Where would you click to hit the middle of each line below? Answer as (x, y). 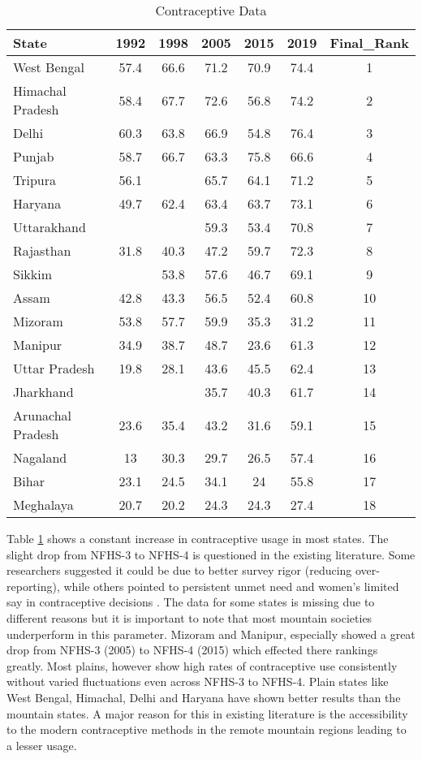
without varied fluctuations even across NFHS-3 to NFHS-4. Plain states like (198, 681)
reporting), (33, 586)
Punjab (34, 156)
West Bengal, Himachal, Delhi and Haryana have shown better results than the (204, 697)
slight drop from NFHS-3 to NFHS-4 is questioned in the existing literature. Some (211, 554)
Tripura (35, 180)
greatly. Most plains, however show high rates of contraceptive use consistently (202, 665)
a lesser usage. (42, 745)
